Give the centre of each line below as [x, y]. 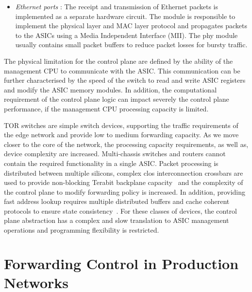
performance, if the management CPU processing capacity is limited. [106, 108]
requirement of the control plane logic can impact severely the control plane [117, 99]
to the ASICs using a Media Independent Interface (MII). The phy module [126, 35]
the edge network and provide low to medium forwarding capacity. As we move [121, 135]
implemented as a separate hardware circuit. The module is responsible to [125, 16]
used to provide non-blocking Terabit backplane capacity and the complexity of [124, 182]
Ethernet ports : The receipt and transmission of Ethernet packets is [117, 6]
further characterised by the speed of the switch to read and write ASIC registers [125, 80]
